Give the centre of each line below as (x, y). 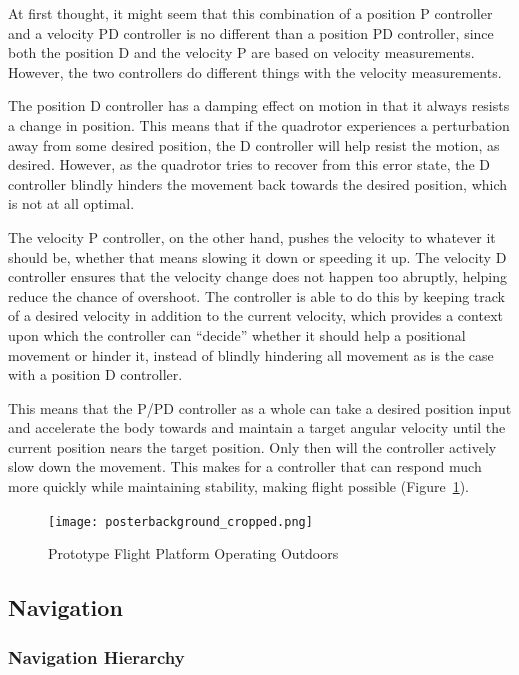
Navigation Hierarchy (96, 656)
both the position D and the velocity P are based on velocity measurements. (241, 52)
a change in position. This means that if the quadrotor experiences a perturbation (259, 124)
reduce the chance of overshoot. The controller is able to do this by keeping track (256, 295)
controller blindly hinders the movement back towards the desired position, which (258, 183)
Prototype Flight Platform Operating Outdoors (193, 553)
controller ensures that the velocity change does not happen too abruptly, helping (257, 276)
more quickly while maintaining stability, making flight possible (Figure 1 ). (239, 486)
